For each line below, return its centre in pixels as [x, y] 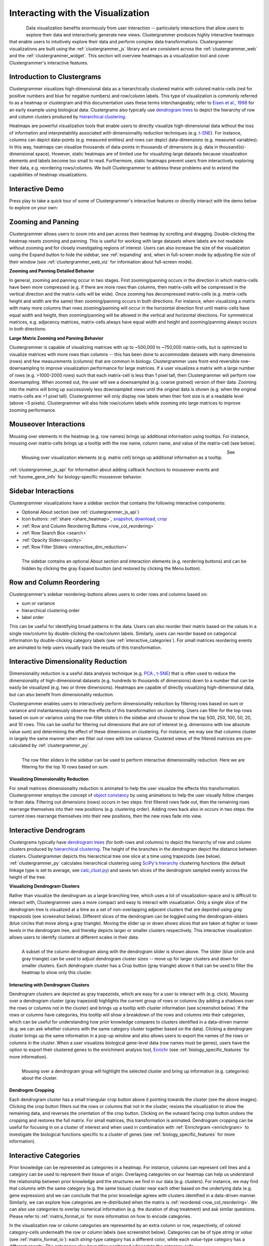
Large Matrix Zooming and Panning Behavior [56, 338]
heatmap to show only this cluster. [57, 972]
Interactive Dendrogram [47, 830]
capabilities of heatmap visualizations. [49, 175]
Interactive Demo [37, 189]
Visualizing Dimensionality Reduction [49, 779]
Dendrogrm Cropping [32, 1090]
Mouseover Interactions [47, 424]
